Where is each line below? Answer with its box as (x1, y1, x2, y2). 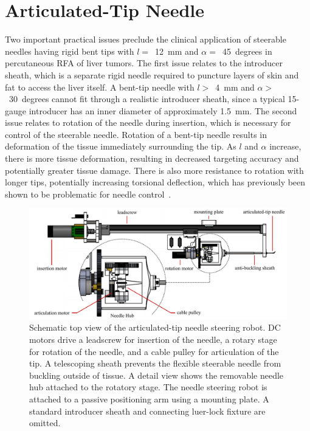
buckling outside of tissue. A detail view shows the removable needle (29, 368, 284, 381)
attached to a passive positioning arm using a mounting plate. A (29, 392, 269, 405)
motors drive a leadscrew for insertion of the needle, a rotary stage (29, 333, 277, 345)
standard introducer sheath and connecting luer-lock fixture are (29, 404, 266, 417)
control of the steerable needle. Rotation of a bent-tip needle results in (5, 128, 267, 140)
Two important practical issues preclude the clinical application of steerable (5, 33, 286, 46)
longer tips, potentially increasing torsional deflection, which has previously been (5, 176, 306, 188)
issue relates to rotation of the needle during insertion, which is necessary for (5, 116, 291, 129)
